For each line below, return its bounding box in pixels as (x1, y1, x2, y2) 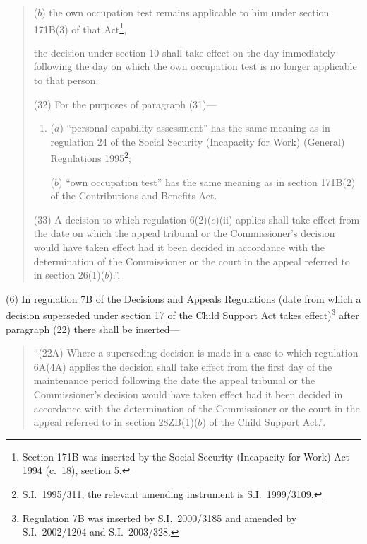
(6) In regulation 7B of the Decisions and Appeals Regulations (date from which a (6, 291, 361, 306)
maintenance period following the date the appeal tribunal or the (33, 373, 315, 388)
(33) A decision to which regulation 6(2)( (33, 212, 212, 226)
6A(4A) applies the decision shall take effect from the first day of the (33, 359, 332, 374)
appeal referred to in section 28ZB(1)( (33, 415, 198, 429)
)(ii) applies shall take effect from (215, 212, 360, 226)
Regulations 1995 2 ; (50, 149, 131, 166)
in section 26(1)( (33, 267, 105, 282)
